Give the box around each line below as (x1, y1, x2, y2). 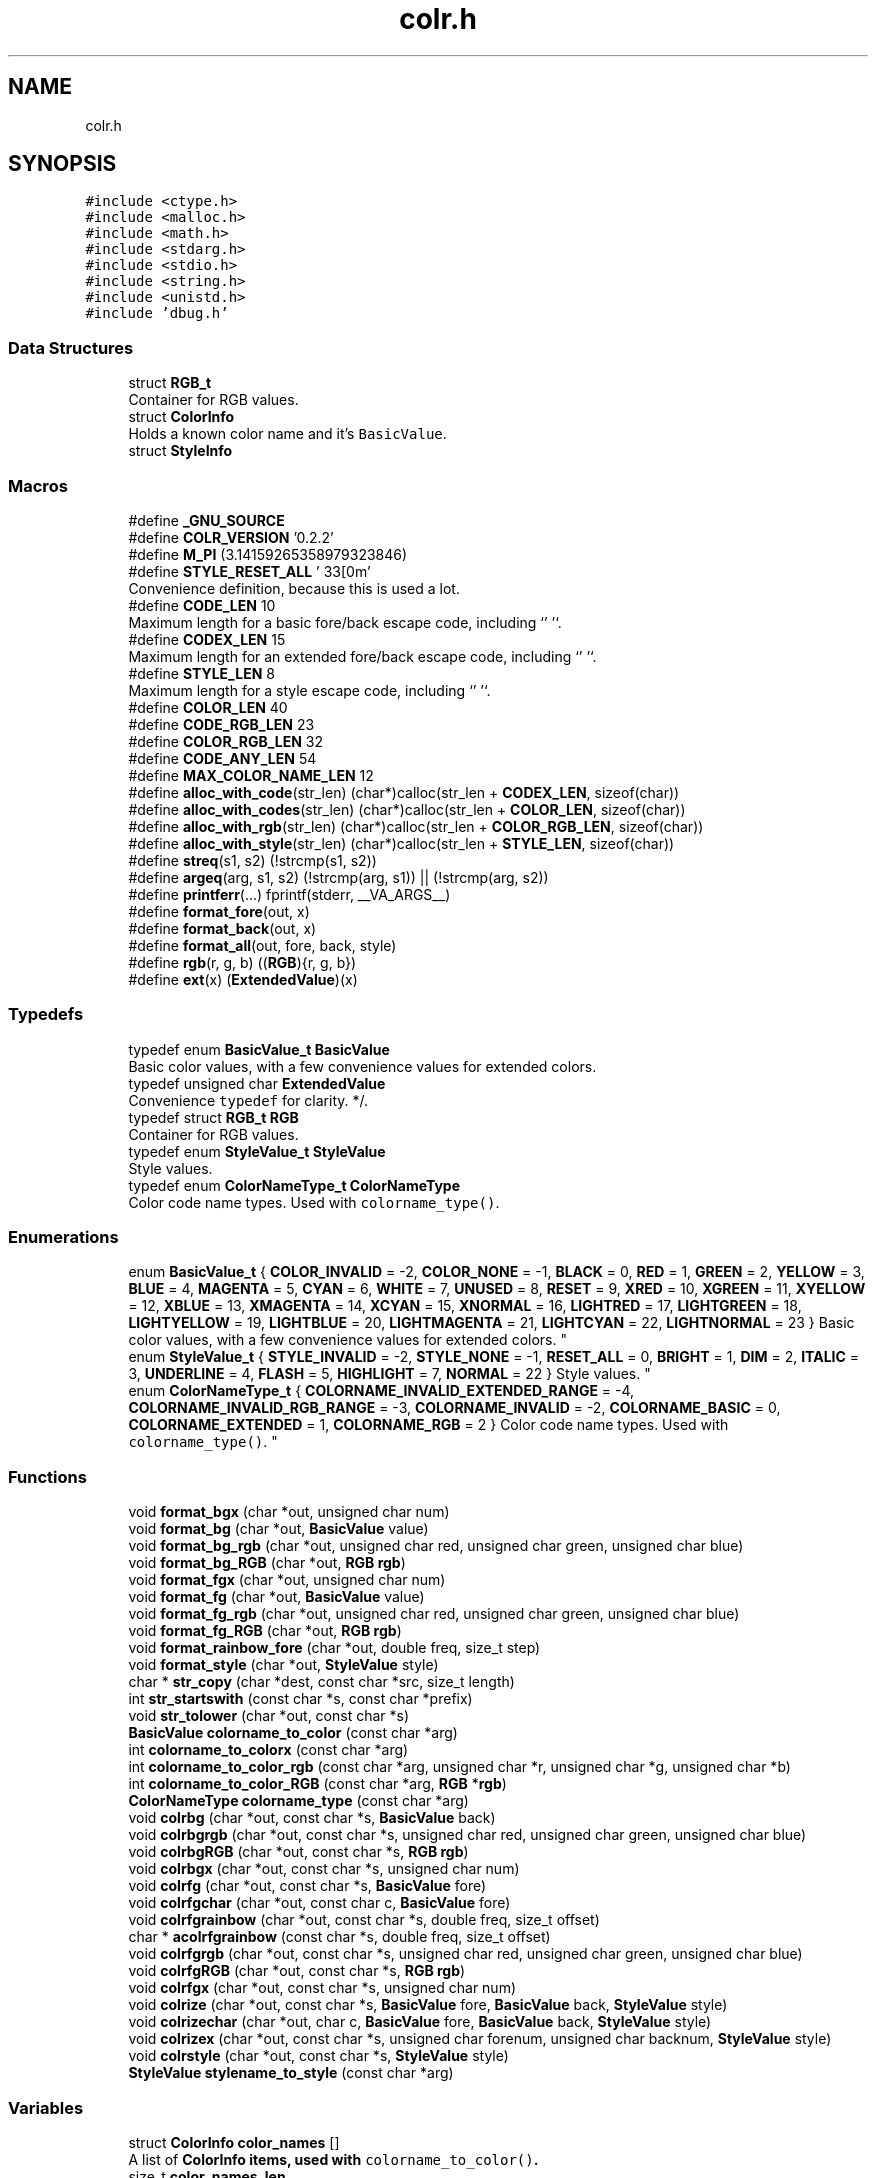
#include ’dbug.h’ (85, 305, 229, 322)
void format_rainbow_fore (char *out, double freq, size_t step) (128, 1639, 541, 1657)
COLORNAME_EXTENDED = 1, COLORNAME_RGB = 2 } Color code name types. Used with (128, 1416, 729, 1434)
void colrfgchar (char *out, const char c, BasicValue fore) (128, 1894, 511, 1912)
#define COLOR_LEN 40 (128, 698, 288, 716)
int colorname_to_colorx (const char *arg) (128, 1741, 409, 1759)
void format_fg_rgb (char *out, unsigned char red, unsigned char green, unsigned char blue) (128, 1605, 740, 1623)
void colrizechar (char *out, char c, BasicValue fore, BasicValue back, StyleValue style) (128, 2013, 712, 2031)
